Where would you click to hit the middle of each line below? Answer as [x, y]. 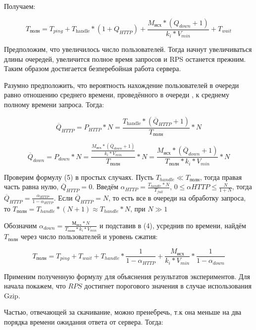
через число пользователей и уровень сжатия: [89, 236]
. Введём [105, 186]
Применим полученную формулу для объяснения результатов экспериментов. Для [127, 276]
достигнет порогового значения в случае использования [168, 286]
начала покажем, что [35, 286]
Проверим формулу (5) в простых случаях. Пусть [79, 177]
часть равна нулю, [31, 186]
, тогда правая [221, 177]
